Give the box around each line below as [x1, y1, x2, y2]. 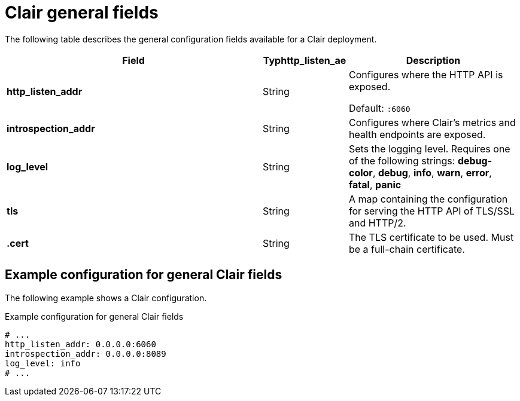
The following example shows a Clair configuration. [5, 292, 207, 303]
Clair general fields [5, 2, 159, 23]
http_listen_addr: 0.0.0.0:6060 [5, 339, 156, 349]
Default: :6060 [348, 102, 410, 114]
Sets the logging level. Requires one [348, 142, 510, 155]
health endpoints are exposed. [348, 128, 486, 140]
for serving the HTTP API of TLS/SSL [348, 204, 515, 217]
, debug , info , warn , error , [372, 166, 492, 179]
